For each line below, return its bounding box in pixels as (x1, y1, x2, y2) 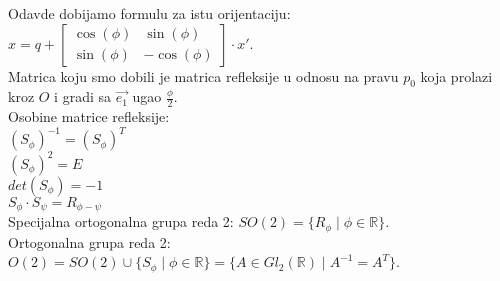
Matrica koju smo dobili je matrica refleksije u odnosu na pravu (8, 65, 399, 86)
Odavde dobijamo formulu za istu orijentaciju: (8, 3, 291, 23)
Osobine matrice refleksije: (8, 106, 170, 127)
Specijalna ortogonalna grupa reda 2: (8, 211, 234, 232)
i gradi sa (54, 86, 112, 107)
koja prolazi (420, 65, 493, 86)
